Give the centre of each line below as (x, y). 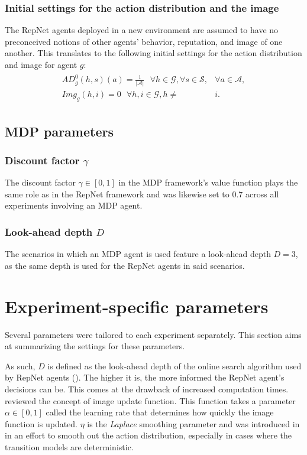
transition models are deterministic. (69, 446)
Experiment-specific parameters (137, 306)
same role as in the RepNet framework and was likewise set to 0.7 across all (142, 194)
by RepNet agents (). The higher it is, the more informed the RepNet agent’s (145, 377)
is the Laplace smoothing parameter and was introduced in (193, 423)
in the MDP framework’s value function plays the (208, 182)
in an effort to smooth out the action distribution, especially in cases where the (148, 435)
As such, (20, 365)
